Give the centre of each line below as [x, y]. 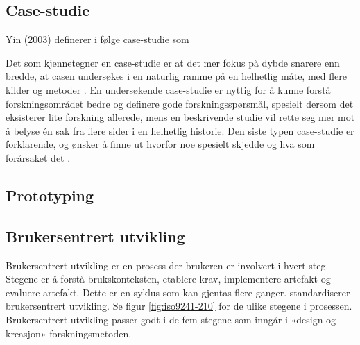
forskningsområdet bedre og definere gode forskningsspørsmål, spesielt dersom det [180, 103]
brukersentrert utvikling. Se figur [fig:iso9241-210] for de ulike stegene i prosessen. [179, 306]
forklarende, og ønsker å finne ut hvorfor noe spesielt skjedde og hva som [160, 144]
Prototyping [50, 195]
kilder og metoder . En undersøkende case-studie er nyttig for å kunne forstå [168, 89]
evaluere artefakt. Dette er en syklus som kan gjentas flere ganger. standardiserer [178, 292]
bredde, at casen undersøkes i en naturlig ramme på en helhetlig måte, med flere [176, 76]
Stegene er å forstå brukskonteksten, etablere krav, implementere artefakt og [168, 279]
